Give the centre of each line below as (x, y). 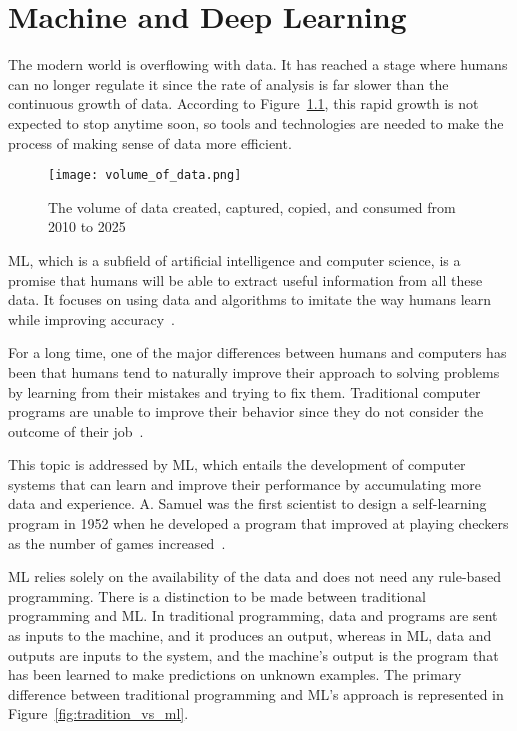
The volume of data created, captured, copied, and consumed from (252, 206)
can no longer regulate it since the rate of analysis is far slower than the (228, 83)
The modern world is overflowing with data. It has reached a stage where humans (258, 64)
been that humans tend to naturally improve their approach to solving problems (254, 371)
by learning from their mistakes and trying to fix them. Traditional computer (244, 391)
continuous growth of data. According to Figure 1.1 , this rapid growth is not (243, 103)
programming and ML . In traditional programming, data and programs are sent (253, 615)
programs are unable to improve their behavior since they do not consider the (246, 411)
